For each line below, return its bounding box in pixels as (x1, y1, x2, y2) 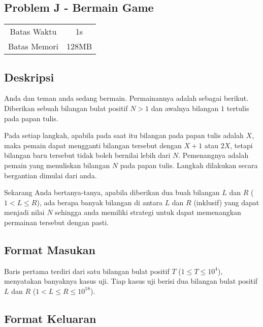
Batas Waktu (10, 25, 57, 38)
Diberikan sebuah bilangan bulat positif (4, 103, 128, 113)
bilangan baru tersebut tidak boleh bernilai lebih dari (4, 150, 171, 160)
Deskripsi (4, 69, 54, 85)
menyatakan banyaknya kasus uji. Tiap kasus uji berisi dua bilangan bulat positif (4, 276, 258, 286)
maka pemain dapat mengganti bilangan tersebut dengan (4, 140, 182, 150)
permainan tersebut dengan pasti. (4, 216, 109, 227)
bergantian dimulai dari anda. (4, 170, 97, 180)
